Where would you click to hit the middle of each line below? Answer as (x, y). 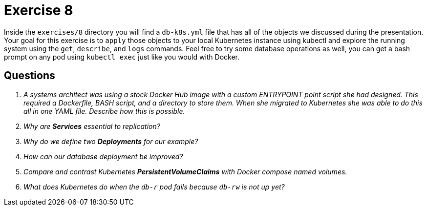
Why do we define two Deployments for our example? (111, 141)
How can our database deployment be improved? (103, 156)
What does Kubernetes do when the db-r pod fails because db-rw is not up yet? (154, 187)
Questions (30, 76)
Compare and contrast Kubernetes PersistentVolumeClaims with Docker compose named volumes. (185, 171)
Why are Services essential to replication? (92, 126)
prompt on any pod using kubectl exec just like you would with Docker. (122, 57)
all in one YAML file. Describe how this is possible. (104, 111)
